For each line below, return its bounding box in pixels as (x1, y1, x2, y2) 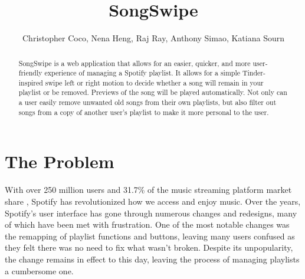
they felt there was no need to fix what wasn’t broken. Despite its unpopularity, (5, 241, 293, 254)
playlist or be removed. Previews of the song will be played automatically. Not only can (18, 87, 287, 97)
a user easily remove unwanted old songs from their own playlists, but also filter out (18, 97, 277, 107)
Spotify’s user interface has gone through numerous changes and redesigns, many (5, 206, 297, 219)
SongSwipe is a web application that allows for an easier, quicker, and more (18, 58, 251, 68)
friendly (18, 68, 42, 78)
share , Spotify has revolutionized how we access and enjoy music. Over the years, (5, 195, 301, 207)
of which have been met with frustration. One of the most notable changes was (5, 218, 290, 231)
